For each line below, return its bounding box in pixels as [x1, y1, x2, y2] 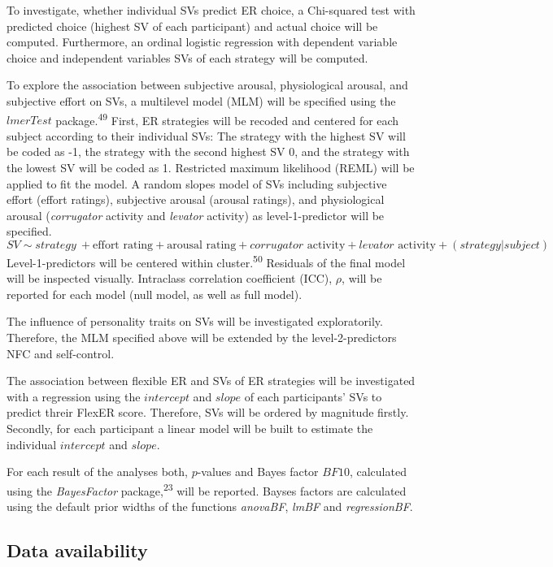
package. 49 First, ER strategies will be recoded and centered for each [55, 109, 399, 128]
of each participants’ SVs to [244, 387, 382, 405]
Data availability [7, 537, 148, 562]
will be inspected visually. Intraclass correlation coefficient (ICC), [7, 270, 333, 287]
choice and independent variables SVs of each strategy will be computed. [7, 49, 368, 66]
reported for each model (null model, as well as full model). [7, 285, 303, 302]
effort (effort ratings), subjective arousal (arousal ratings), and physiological [7, 191, 385, 208]
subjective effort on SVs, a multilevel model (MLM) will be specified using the [7, 92, 396, 109]
